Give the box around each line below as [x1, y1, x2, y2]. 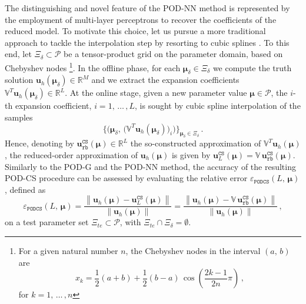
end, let [5, 48, 32, 60]
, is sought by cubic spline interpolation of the [135, 99, 301, 112]
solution [5, 74, 34, 86]
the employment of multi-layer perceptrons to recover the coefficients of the [5, 13, 277, 25]
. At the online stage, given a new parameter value [65, 86, 247, 99]
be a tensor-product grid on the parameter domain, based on [64, 48, 283, 60]
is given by [171, 148, 211, 161]
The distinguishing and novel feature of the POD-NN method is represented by [5, 2, 290, 14]
